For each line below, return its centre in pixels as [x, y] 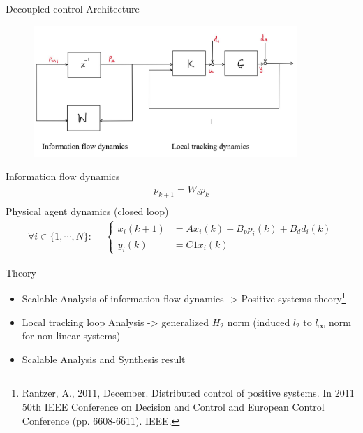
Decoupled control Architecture [73, 8]
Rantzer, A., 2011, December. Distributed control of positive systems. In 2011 [188, 393]
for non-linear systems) [71, 336]
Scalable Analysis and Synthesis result [104, 359]
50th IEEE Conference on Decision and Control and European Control [173, 407]
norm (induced [259, 322]
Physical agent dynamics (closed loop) [87, 211]
